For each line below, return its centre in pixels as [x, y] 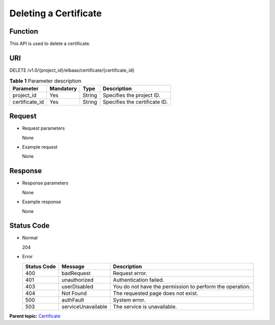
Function [24, 31]
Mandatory [63, 88]
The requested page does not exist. [156, 293]
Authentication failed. [139, 280]
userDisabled [77, 286]
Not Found [74, 293]
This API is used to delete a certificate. [50, 44]
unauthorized [77, 280]
